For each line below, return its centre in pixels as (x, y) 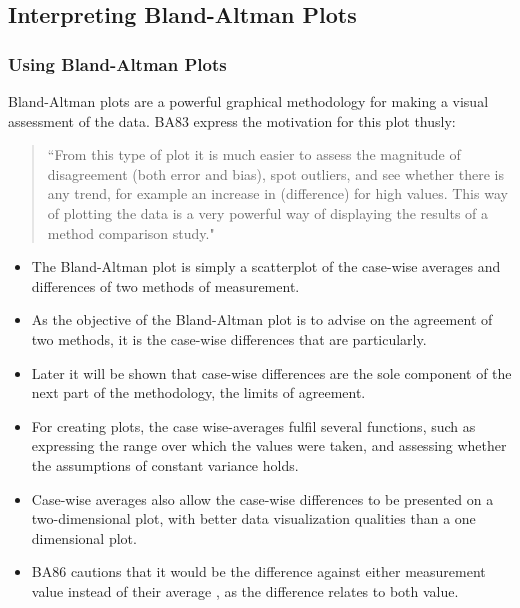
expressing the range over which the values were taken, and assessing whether (269, 445)
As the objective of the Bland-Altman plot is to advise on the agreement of (262, 319)
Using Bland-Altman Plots (117, 63)
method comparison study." (131, 232)
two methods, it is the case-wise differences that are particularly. (229, 338)
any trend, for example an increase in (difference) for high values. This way (277, 193)
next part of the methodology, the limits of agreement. (198, 392)
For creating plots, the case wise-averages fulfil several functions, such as (253, 425)
